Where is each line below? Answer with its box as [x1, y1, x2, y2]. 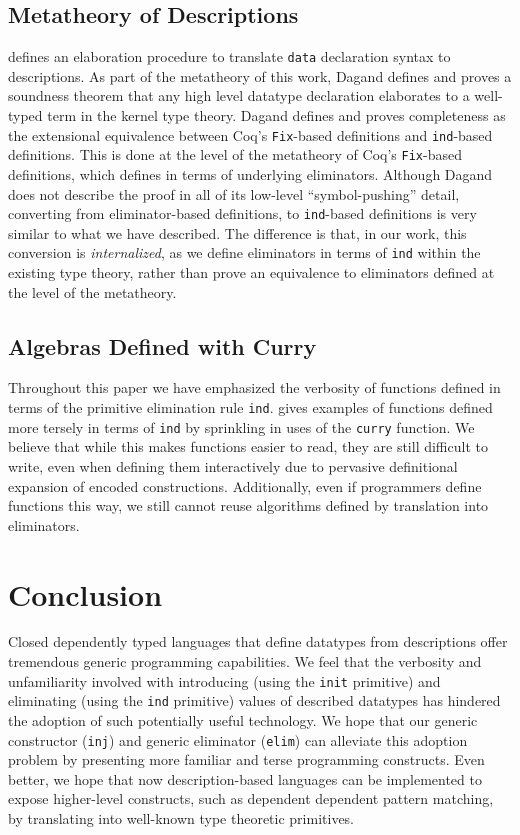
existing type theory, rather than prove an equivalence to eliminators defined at [8, 262, 495, 283]
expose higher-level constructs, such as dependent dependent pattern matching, [8, 788, 494, 809]
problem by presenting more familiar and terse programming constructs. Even [8, 749, 485, 770]
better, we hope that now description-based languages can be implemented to [8, 768, 482, 789]
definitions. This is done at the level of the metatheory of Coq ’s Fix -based [8, 144, 462, 165]
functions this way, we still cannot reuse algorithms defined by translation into [8, 495, 489, 516]
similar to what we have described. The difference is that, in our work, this [8, 222, 467, 243]
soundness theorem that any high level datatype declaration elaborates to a [8, 85, 470, 106]
